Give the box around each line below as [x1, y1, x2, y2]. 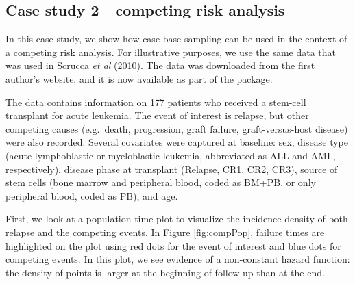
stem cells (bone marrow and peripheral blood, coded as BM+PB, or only [5, 175, 316, 190]
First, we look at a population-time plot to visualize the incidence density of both [5, 211, 348, 226]
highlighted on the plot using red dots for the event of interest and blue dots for [5, 238, 341, 253]
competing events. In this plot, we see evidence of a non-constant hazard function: [5, 252, 350, 266]
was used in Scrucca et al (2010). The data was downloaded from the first [5, 58, 315, 73]
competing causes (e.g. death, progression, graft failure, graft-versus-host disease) [5, 121, 348, 135]
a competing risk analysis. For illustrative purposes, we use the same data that [5, 44, 336, 59]
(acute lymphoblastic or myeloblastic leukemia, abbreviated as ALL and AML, [5, 148, 336, 162]
